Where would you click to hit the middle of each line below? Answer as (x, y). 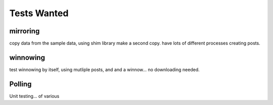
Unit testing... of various (34, 96)
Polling (20, 84)
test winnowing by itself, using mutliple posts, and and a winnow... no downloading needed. (104, 69)
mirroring (25, 31)
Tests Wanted (39, 13)
